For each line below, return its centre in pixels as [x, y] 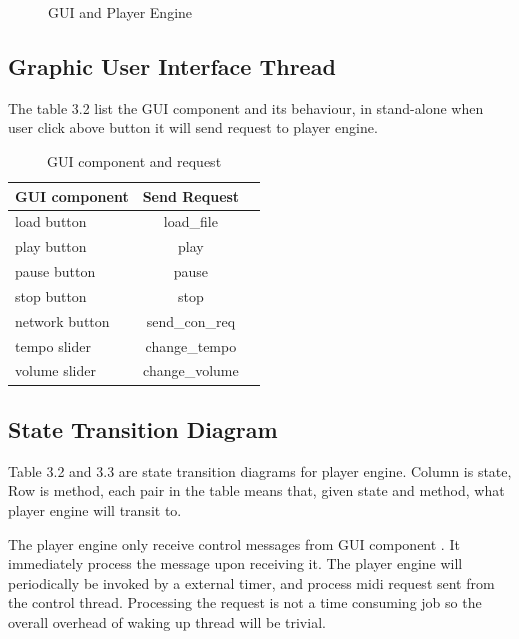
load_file [190, 221]
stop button [51, 295]
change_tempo [191, 345]
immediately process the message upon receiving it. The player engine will [235, 563]
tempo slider [53, 345]
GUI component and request [134, 160]
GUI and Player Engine [120, 12]
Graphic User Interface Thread [172, 65]
